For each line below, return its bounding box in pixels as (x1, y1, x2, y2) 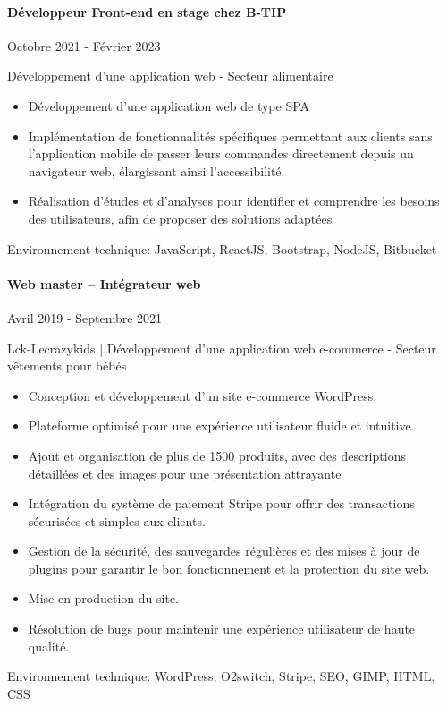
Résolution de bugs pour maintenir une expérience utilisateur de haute (28, 619, 416, 638)
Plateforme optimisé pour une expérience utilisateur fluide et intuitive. (28, 416, 415, 435)
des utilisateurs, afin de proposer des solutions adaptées (28, 208, 333, 227)
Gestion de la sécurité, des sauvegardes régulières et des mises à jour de (28, 541, 420, 560)
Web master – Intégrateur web (7, 274, 201, 293)
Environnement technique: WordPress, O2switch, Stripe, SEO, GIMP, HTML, (7, 667, 435, 685)
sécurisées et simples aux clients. (28, 511, 206, 530)
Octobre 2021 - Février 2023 (7, 36, 161, 55)
